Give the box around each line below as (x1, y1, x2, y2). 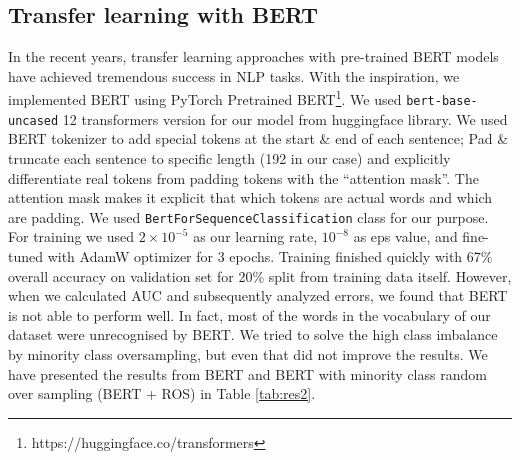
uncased (8, 113, 59, 128)
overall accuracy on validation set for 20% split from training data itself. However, (8, 265, 512, 286)
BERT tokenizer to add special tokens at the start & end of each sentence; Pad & (8, 128, 509, 149)
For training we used (8, 226, 134, 247)
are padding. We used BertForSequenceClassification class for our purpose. (8, 206, 489, 227)
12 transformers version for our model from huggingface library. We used (62, 108, 508, 129)
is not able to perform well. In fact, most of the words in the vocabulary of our (8, 304, 491, 325)
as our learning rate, (193, 226, 318, 247)
